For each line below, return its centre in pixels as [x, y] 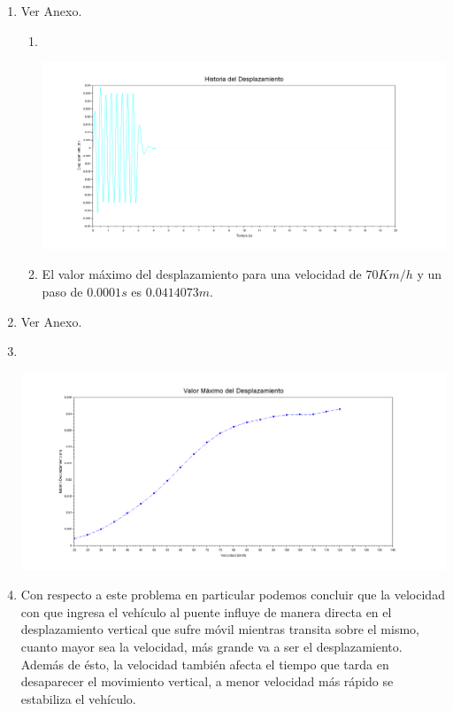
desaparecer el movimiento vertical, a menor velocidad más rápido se [207, 681]
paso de [62, 292]
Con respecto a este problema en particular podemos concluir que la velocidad [233, 595]
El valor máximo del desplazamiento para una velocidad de [202, 274]
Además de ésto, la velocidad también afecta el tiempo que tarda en [205, 664]
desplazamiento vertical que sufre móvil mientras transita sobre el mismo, [220, 629]
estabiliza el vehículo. [78, 698]
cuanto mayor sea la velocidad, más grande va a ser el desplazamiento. [211, 646]
